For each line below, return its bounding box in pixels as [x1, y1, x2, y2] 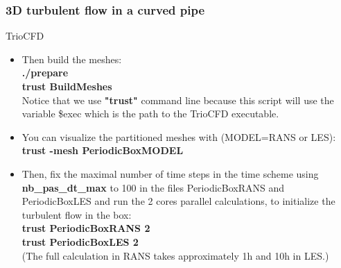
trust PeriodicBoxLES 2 [21, 234, 139, 249]
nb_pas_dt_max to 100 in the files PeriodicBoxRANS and [21, 180, 285, 194]
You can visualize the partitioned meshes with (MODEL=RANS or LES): [21, 129, 336, 144]
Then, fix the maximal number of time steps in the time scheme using [21, 166, 319, 181]
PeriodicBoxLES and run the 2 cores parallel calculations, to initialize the [21, 194, 335, 208]
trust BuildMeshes [21, 79, 112, 93]
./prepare [21, 65, 69, 80]
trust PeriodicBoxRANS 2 [21, 221, 150, 235]
